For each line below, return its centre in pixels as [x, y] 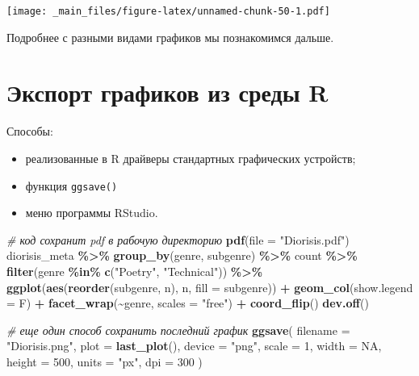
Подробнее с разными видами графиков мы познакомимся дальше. [170, 37]
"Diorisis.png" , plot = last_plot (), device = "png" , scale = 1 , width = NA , [194, 346]
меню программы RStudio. [92, 213]
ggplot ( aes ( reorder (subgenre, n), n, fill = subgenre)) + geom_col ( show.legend [210, 287]
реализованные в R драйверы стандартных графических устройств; [191, 158]
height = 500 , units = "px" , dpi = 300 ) [105, 361]
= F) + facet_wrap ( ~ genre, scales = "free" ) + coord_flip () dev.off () [188, 303]
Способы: [30, 131]
